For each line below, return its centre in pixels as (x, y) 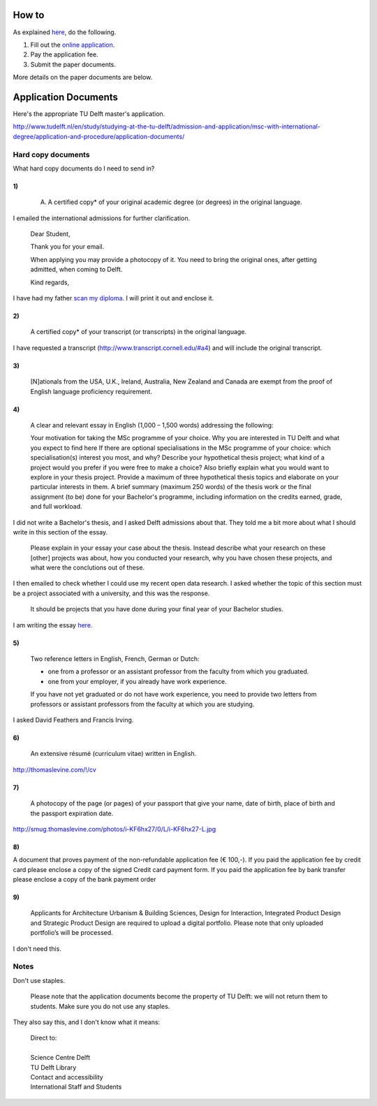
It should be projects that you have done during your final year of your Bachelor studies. (157, 609)
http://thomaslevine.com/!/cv (55, 769)
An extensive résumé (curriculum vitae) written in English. (113, 754)
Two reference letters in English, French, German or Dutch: (115, 659)
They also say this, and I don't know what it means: (87, 1022)
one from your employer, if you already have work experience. (137, 681)
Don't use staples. (39, 980)
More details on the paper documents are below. (83, 78)
